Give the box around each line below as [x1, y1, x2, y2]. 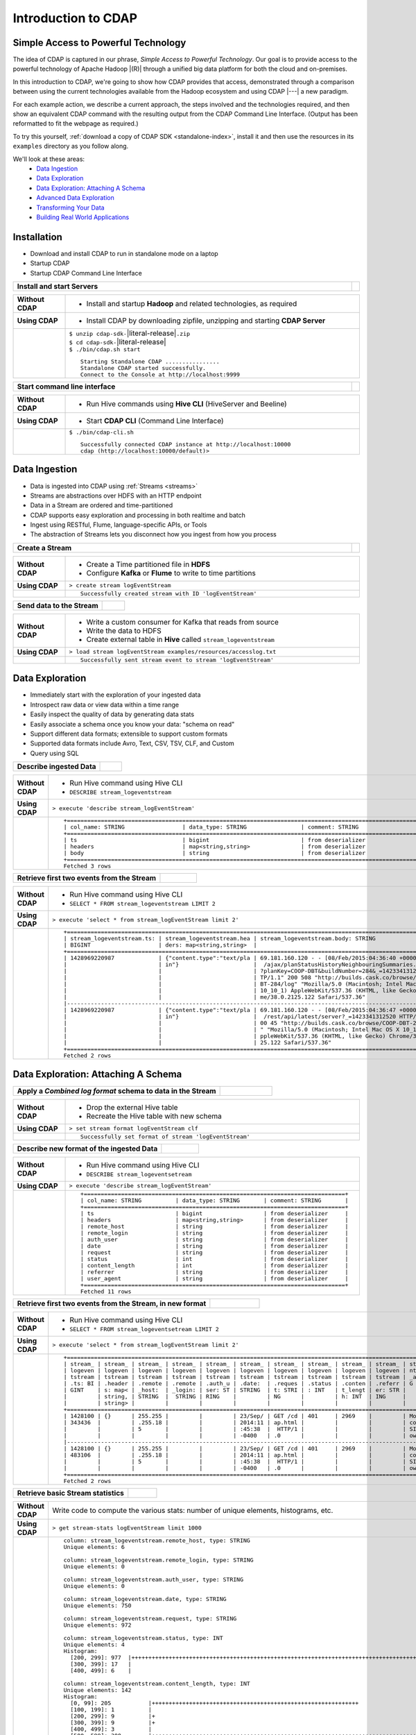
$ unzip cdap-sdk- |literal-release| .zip [69, 328, 191, 338]
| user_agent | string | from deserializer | [80, 1274, 349, 1282]
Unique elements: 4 [63, 1641, 125, 1648]
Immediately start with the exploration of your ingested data [30, 691, 201, 699]
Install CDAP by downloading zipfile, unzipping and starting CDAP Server [86, 316, 326, 325]
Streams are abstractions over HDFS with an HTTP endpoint [30, 491, 202, 500]
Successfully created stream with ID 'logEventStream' [80, 590, 257, 597]
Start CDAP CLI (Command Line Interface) [86, 416, 225, 425]
